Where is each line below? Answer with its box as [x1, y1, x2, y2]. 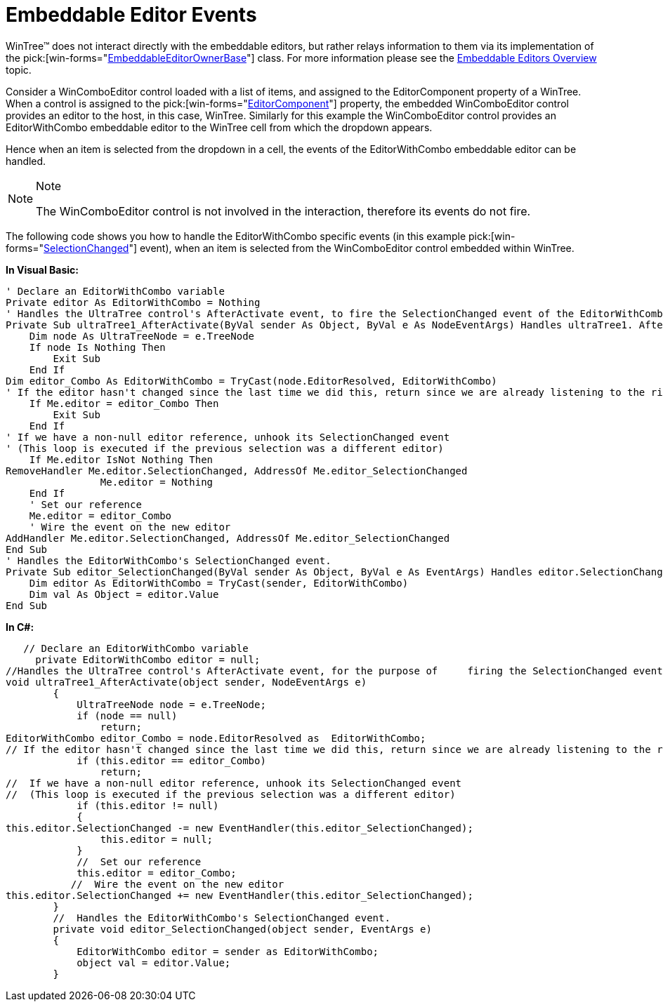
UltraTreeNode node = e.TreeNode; [77, 698, 266, 710]
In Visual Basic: [6, 263, 79, 276]
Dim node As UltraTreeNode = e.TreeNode [29, 330, 255, 342]
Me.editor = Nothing [100, 476, 214, 488]
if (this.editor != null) [77, 799, 219, 811]
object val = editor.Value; [77, 956, 231, 968]
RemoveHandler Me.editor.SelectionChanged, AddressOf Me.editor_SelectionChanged [6, 465, 468, 476]
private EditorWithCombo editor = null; [35, 653, 261, 665]
